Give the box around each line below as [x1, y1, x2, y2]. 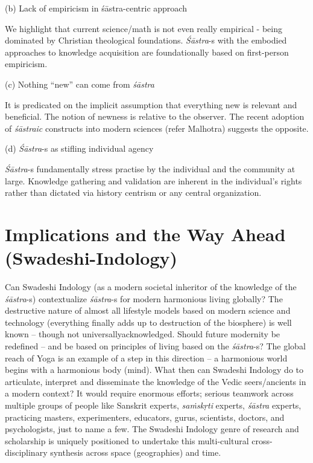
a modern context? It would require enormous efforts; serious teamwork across [5, 387, 294, 400]
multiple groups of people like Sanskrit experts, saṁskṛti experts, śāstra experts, [5, 398, 302, 411]
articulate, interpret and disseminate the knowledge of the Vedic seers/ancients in [5, 375, 306, 387]
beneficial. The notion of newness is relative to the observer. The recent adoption [5, 110, 305, 123]
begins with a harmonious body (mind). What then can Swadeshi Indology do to [5, 363, 303, 376]
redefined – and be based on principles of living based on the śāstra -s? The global [5, 340, 306, 352]
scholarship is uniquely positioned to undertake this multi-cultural [5, 434, 249, 447]
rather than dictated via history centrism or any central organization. [5, 186, 262, 199]
